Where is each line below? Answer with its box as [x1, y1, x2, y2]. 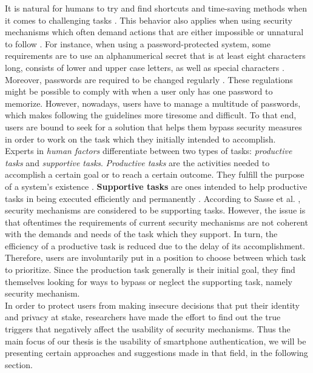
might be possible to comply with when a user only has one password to [5, 85, 273, 98]
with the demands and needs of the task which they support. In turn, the [5, 227, 278, 240]
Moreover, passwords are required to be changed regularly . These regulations [5, 73, 293, 86]
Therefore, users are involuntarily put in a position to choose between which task [5, 251, 306, 264]
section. [5, 358, 33, 371]
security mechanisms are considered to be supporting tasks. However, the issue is [5, 204, 306, 217]
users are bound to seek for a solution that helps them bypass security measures [5, 120, 302, 133]
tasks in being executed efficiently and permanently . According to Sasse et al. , [5, 192, 301, 204]
